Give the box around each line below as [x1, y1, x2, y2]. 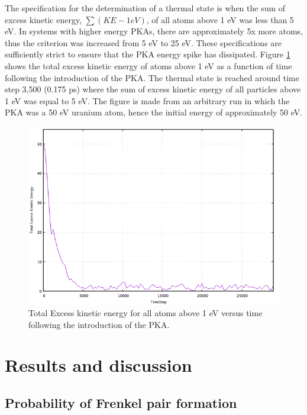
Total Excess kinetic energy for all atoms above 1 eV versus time [28, 307, 263, 319]
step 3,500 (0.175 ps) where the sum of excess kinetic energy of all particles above [5, 83, 301, 95]
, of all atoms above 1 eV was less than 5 [146, 13, 294, 25]
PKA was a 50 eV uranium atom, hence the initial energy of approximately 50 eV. [5, 106, 303, 118]
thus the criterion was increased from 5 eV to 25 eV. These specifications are [5, 36, 282, 49]
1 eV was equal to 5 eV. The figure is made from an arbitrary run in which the [5, 94, 290, 107]
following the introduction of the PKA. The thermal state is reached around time [5, 71, 299, 83]
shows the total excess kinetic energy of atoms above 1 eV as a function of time [5, 59, 292, 72]
